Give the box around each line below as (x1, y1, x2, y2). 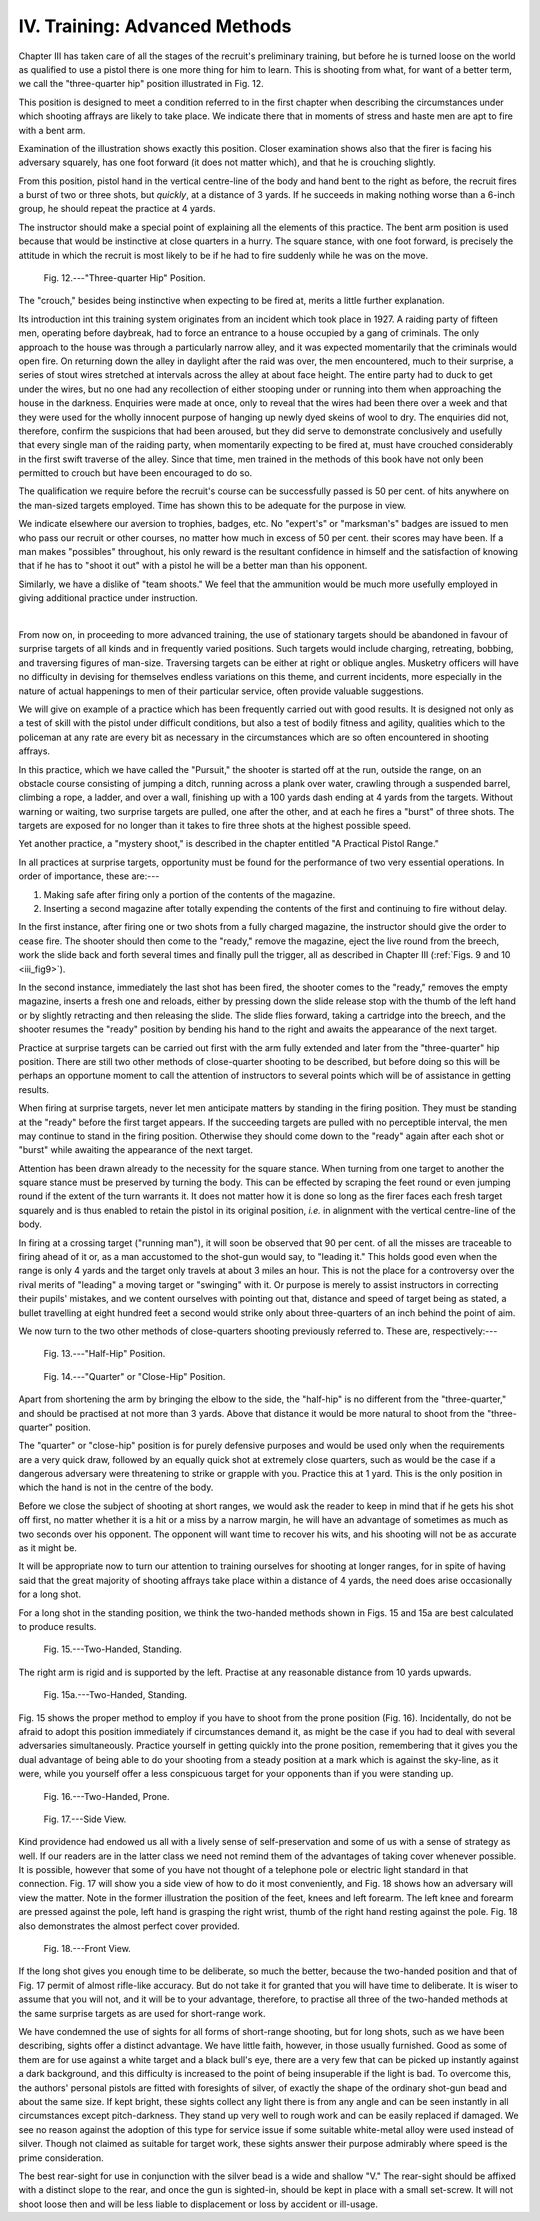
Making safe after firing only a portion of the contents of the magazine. (43, 888, 336, 900)
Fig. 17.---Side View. (43, 1813, 127, 1825)
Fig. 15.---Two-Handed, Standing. (43, 1643, 182, 1655)
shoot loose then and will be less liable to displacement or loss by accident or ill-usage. (18, 2198, 379, 2210)
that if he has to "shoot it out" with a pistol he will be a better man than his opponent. (18, 560, 368, 572)
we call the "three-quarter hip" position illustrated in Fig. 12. (18, 78, 264, 90)
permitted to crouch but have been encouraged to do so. (18, 467, 253, 479)
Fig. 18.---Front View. (43, 1943, 132, 1955)
